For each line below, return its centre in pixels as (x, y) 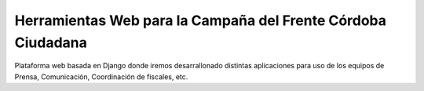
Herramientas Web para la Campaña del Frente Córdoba (201, 20)
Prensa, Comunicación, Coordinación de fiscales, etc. (101, 76)
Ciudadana (51, 42)
